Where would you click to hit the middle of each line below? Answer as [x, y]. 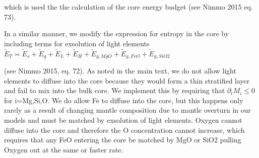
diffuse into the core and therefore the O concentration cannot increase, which [124, 130]
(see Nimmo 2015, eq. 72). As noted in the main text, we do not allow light [120, 71]
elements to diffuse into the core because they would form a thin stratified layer [127, 80]
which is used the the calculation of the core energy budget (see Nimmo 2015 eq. [128, 7]
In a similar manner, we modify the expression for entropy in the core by [117, 33]
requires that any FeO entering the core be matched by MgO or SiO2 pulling [123, 140]
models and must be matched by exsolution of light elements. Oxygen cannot [123, 120]
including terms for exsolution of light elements [77, 43]
